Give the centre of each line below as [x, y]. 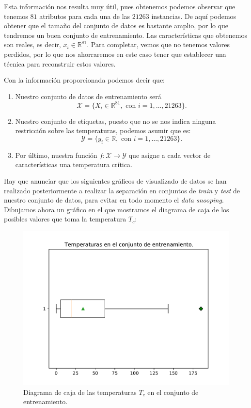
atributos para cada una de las [85, 16]
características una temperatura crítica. [74, 164]
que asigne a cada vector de [170, 155]
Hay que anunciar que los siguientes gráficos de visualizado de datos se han [115, 181]
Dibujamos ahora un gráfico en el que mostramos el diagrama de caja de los [117, 209]
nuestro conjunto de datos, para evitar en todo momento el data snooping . [114, 200]
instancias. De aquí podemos [194, 16]
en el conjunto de [173, 392]
